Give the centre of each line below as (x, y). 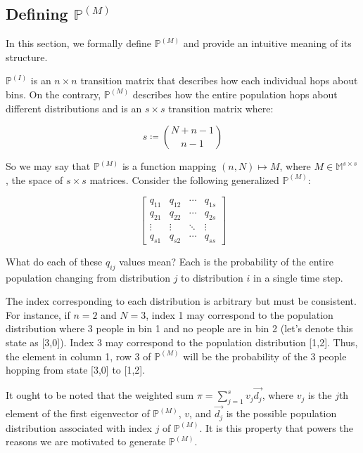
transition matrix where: (221, 108)
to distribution (212, 277)
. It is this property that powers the (276, 427)
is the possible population (281, 413)
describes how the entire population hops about (235, 94)
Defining (37, 14)
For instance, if (38, 314)
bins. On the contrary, (53, 94)
